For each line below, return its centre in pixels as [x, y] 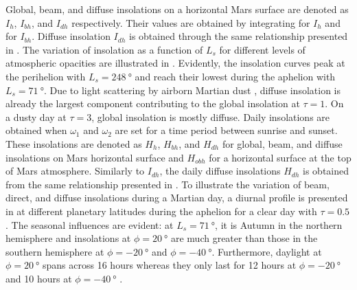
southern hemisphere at [55, 251]
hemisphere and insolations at [68, 238]
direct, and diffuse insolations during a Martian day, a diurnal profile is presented [177, 198]
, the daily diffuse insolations [220, 171]
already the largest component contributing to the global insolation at [153, 103]
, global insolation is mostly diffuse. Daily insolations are [211, 116]
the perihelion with [46, 76]
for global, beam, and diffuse [282, 143]
